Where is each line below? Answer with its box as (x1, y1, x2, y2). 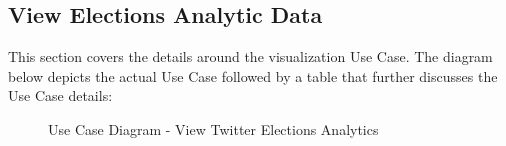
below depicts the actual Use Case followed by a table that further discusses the (8, 65, 498, 86)
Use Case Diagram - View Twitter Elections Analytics (48, 118, 379, 139)
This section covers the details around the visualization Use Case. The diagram (8, 46, 493, 67)
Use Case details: (8, 85, 113, 106)
